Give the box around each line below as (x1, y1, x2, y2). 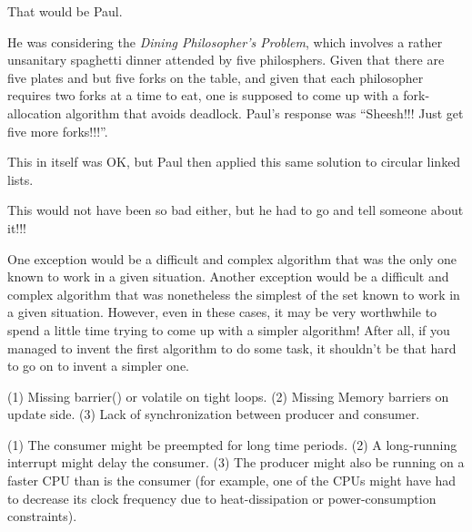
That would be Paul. (7, 2, 123, 20)
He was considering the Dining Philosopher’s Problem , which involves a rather (7, 32, 443, 51)
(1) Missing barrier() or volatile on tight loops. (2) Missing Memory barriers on (7, 386, 449, 405)
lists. (7, 169, 34, 189)
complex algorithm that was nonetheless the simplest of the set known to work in (7, 284, 460, 303)
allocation (7, 103, 62, 122)
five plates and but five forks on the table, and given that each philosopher (7, 67, 424, 87)
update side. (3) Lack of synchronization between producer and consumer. (7, 404, 420, 424)
